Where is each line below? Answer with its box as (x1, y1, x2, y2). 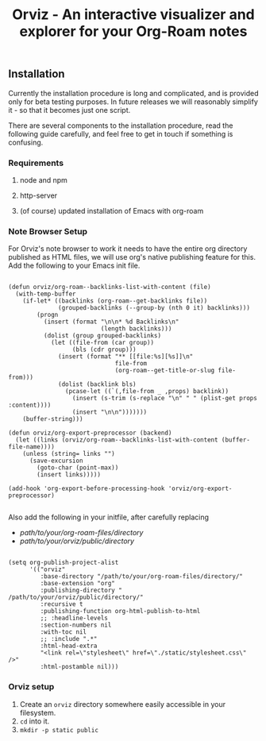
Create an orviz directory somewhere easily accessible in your (19, 699, 226, 708)
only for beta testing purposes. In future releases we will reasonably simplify (8, 97, 258, 106)
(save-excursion (29, 457, 83, 465)
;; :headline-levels (40, 614, 109, 623)
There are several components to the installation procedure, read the (8, 121, 233, 130)
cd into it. (19, 716, 50, 726)
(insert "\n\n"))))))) (71, 408, 148, 416)
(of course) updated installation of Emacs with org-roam (19, 206, 204, 215)
